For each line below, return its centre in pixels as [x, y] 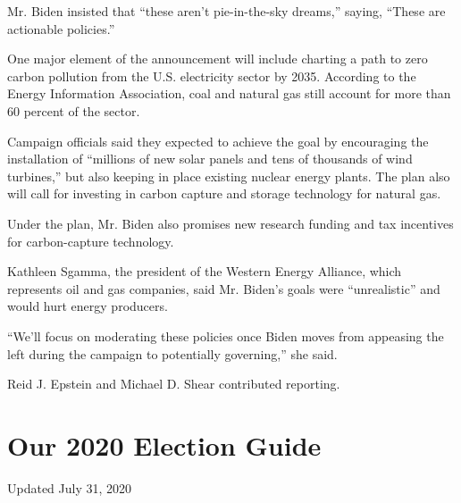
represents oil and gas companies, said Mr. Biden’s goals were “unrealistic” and [224, 288]
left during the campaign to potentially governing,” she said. [172, 353]
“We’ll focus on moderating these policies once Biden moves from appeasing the [226, 335]
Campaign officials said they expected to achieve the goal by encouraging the [218, 141]
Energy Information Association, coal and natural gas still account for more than [229, 93]
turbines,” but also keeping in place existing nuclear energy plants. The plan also [229, 176]
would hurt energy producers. [88, 306]
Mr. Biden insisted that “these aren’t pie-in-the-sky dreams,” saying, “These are [226, 11]
